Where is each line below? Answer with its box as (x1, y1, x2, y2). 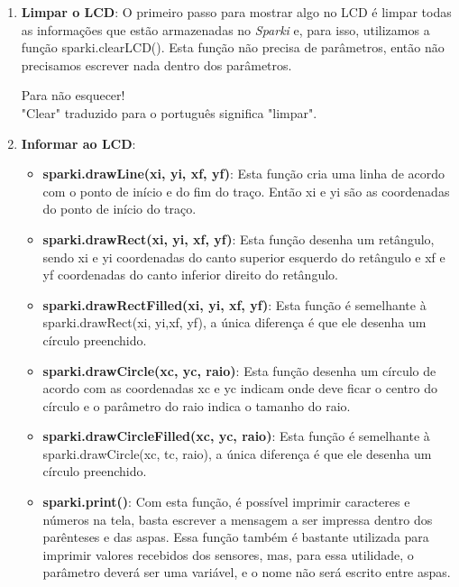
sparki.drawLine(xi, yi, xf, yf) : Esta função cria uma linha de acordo (42, 164, 445, 183)
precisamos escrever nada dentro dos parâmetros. (21, 55, 292, 74)
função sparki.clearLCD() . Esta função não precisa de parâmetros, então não (21, 38, 445, 57)
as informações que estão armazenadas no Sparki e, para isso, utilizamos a (21, 20, 430, 39)
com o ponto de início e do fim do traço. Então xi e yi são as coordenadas (42, 181, 450, 200)
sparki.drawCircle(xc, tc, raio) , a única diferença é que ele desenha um (42, 444, 432, 463)
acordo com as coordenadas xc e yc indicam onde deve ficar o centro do (42, 379, 437, 398)
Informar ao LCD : (21, 133, 136, 152)
